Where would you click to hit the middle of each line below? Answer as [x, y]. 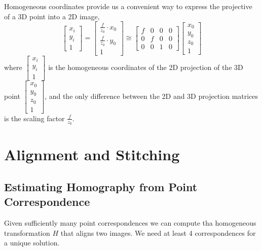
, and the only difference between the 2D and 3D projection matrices [152, 96]
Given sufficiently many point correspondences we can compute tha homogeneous [130, 223]
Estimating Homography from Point [101, 186]
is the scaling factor [34, 118]
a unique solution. [32, 243]
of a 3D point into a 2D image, [52, 16]
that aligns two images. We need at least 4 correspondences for [158, 232]
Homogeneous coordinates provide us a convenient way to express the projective [128, 6]
